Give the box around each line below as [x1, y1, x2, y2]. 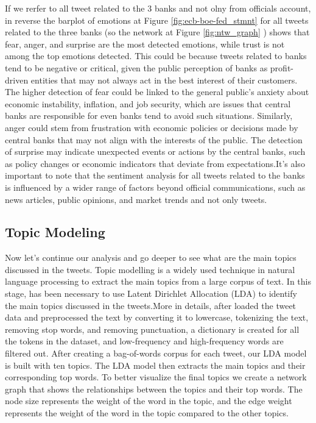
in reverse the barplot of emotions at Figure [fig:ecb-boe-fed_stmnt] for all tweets [5, 13, 309, 26]
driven [5, 73, 29, 86]
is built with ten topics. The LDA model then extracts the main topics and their [5, 358, 306, 371]
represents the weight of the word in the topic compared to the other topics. [5, 407, 289, 419]
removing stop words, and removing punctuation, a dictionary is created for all [5, 322, 300, 335]
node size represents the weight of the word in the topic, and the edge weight [5, 394, 292, 407]
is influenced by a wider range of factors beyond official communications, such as [5, 180, 306, 193]
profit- [270, 61, 293, 74]
